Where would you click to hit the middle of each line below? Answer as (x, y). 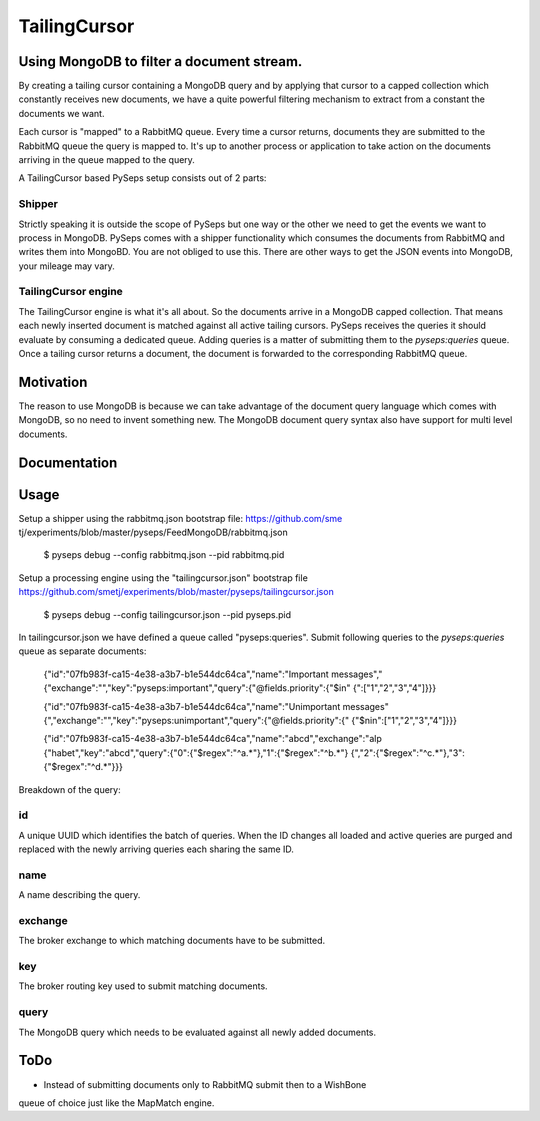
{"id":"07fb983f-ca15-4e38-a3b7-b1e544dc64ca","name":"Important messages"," (213, 674)
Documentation (68, 462)
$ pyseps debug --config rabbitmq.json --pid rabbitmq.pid (164, 555)
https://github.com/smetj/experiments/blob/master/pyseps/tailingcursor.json (176, 592)
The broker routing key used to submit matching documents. (143, 986)
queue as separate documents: (82, 651)
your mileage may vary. (66, 266)
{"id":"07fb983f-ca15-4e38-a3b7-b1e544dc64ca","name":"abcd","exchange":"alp (212, 739)
